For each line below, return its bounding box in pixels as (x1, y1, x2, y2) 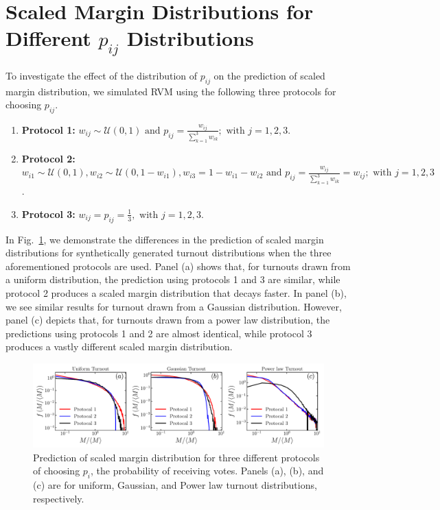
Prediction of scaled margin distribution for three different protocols (33, 450, 320, 464)
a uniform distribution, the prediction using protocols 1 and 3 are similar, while (5, 272, 340, 287)
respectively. (33, 491, 84, 505)
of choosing (33, 463, 80, 478)
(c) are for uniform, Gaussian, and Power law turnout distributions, (33, 478, 317, 492)
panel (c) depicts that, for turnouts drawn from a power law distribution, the (5, 313, 330, 327)
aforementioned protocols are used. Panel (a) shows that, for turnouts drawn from (5, 258, 351, 273)
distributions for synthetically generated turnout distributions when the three (5, 245, 332, 260)
